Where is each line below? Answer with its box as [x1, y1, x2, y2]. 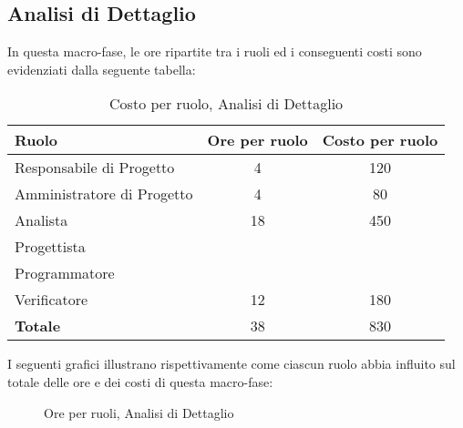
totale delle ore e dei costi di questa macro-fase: [7, 372, 273, 391]
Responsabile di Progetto [15, 157, 175, 178]
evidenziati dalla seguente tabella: [7, 59, 196, 78]
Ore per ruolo [207, 129, 308, 151]
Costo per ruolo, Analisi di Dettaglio [109, 93, 344, 115]
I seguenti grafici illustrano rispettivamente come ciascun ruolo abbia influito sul [7, 354, 456, 373]
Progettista [15, 236, 86, 258]
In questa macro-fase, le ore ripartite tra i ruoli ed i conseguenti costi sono [7, 42, 422, 61]
